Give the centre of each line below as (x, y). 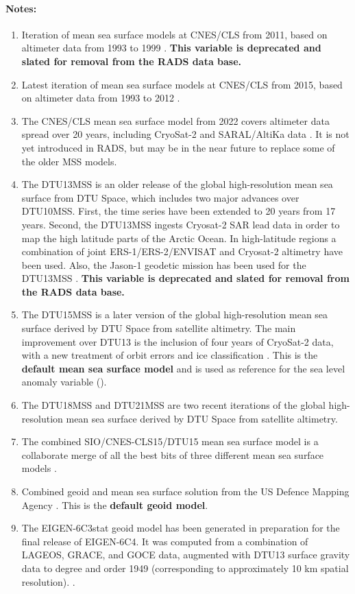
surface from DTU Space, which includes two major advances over (160, 197)
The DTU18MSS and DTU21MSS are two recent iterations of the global (173, 405)
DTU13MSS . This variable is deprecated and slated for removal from (185, 278)
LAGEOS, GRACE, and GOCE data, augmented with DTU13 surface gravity (186, 555)
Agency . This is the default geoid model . (115, 504)
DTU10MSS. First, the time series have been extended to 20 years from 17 (179, 211)
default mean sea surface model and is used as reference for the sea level (183, 368)
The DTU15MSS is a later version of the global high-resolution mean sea (175, 314)
